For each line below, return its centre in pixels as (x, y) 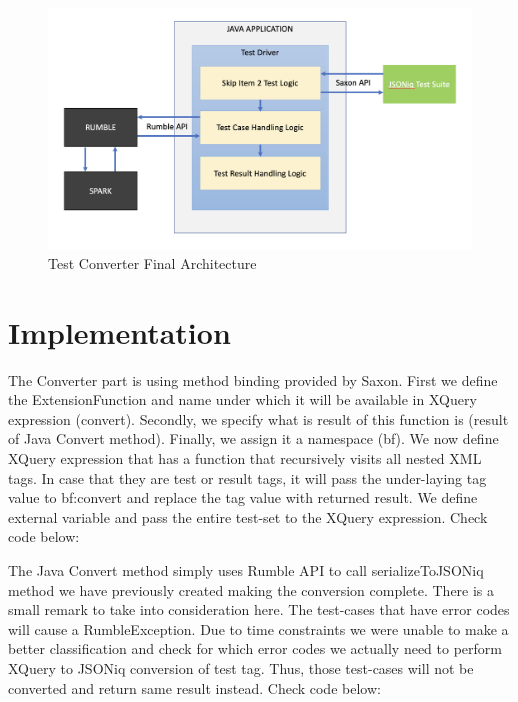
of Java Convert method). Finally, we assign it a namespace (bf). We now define (253, 438)
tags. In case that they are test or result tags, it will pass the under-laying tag (247, 477)
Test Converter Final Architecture (152, 262)
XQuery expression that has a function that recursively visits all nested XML (245, 458)
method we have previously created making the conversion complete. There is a (251, 589)
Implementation (119, 331)
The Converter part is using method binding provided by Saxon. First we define (253, 379)
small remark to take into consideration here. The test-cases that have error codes (259, 609)
